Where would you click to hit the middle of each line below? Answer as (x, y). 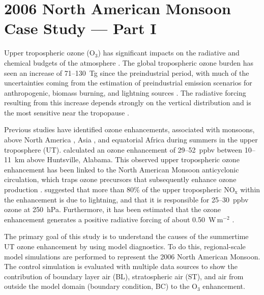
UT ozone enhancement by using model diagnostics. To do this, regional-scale (125, 246)
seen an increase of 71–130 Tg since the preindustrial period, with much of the (127, 72)
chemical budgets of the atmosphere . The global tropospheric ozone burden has (129, 62)
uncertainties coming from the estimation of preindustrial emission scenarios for (128, 83)
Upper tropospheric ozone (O (50, 53)
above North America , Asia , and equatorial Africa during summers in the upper (131, 140)
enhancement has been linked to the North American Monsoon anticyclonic (122, 169)
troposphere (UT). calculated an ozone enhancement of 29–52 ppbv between (123, 149)
